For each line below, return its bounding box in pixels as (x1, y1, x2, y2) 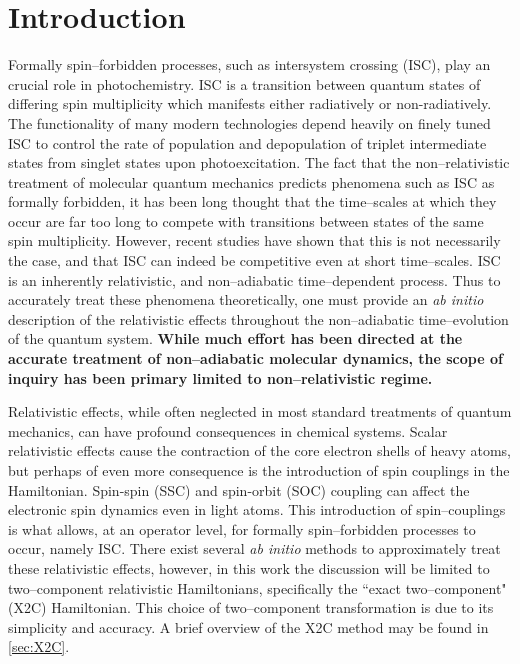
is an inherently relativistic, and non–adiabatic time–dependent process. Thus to (8, 269, 501, 290)
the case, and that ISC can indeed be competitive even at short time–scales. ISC (8, 250, 501, 271)
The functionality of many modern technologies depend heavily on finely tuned (8, 112, 491, 133)
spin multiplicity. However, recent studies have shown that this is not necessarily (8, 230, 501, 251)
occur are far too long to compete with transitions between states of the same (8, 210, 484, 231)
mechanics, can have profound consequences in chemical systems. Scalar (8, 420, 448, 441)
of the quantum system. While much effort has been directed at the (8, 328, 463, 349)
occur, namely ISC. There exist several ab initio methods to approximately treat (8, 538, 501, 559)
